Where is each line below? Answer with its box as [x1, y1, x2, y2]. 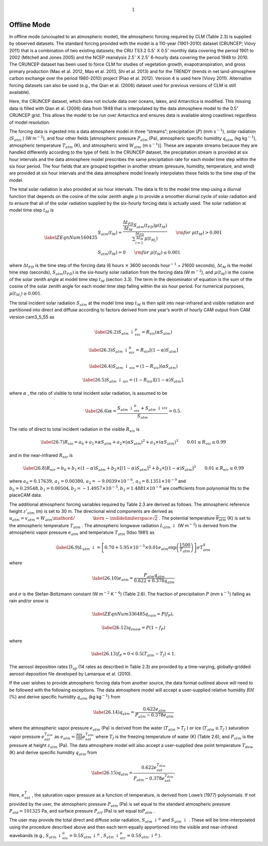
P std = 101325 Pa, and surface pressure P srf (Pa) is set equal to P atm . [9, 808, 155, 815]
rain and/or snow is [9, 598, 49, 604]
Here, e [9, 792, 25, 798]
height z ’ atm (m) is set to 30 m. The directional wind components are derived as [9, 508, 173, 515]
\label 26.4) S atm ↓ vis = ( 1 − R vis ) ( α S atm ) [89, 363, 178, 370]
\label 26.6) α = [85, 408, 117, 414]
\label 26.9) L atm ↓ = [56, 545, 101, 552]
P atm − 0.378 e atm [134, 712, 174, 719]
